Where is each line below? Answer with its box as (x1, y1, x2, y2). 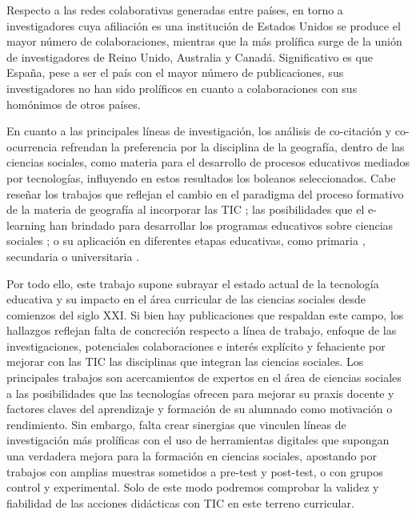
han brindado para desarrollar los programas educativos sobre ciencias (49, 216, 394, 233)
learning (6, 216, 46, 233)
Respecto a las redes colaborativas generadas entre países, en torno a (6, 2, 343, 18)
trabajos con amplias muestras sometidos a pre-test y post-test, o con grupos (6, 463, 383, 480)
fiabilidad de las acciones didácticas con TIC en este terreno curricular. (6, 494, 354, 511)
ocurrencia (6, 138, 58, 155)
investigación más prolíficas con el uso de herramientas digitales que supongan (6, 432, 390, 448)
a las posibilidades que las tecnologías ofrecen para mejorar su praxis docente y (6, 384, 394, 401)
